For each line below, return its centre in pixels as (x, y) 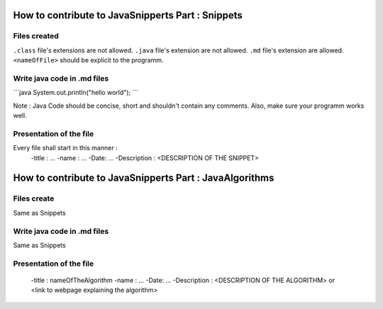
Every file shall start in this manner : (65, 148)
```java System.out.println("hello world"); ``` (76, 93)
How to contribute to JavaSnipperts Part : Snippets (128, 15)
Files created (36, 36)
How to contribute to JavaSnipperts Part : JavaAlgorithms (144, 178)
